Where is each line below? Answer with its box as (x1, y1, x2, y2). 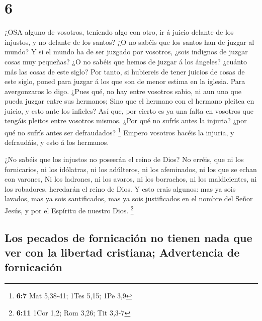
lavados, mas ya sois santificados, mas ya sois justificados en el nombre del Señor (5, 193, 253, 204)
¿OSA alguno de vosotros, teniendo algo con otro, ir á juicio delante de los (5, 27, 234, 37)
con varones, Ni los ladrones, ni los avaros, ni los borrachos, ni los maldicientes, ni (5, 174, 257, 184)
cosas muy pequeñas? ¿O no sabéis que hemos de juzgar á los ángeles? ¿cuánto (5, 56, 247, 66)
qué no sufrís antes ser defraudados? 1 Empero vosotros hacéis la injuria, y (5, 126, 234, 137)
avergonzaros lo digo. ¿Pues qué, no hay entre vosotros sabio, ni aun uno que (5, 86, 241, 96)
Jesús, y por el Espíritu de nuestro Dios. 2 (5, 203, 134, 215)
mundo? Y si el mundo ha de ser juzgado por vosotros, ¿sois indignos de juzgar (5, 46, 248, 57)
